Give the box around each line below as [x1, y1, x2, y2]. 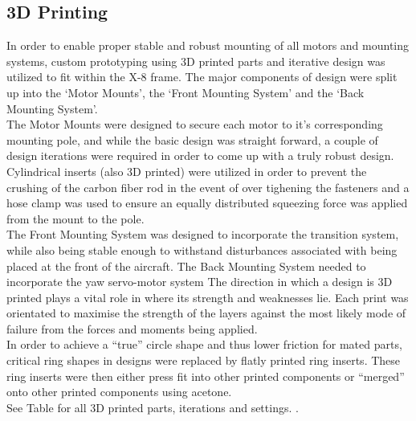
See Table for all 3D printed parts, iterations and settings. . [6, 399, 299, 415]
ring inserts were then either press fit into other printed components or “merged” [6, 367, 405, 384]
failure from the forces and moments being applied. [6, 320, 258, 337]
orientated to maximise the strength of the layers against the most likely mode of [6, 305, 406, 321]
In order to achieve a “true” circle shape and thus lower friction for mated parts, [6, 336, 402, 353]
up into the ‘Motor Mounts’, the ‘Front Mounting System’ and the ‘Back [6, 84, 365, 100]
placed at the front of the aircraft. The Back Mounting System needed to [6, 257, 366, 274]
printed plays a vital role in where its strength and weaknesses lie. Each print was [6, 288, 409, 305]
